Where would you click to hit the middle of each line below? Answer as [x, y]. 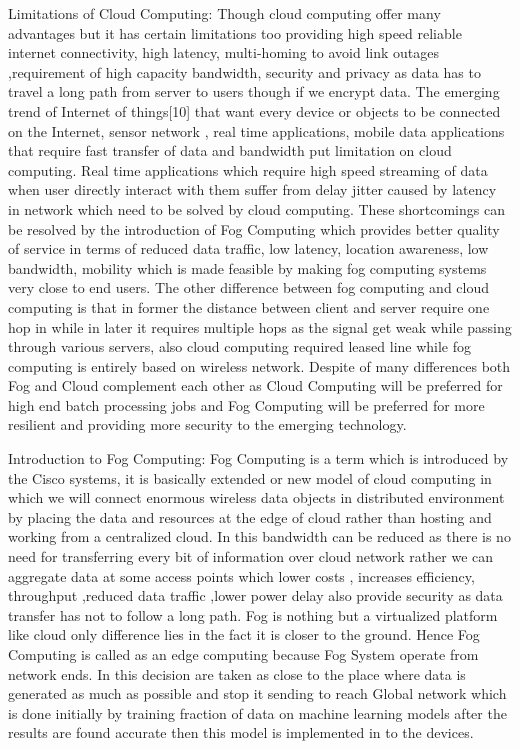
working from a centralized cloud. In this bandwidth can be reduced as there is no [259, 536]
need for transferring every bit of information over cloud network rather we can [251, 556]
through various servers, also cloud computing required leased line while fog [240, 346]
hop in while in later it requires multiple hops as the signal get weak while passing [260, 326]
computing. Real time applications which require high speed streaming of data [248, 169]
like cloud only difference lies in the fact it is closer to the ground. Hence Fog [244, 634]
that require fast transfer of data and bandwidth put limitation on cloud [230, 150]
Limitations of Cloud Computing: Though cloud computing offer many [224, 13]
